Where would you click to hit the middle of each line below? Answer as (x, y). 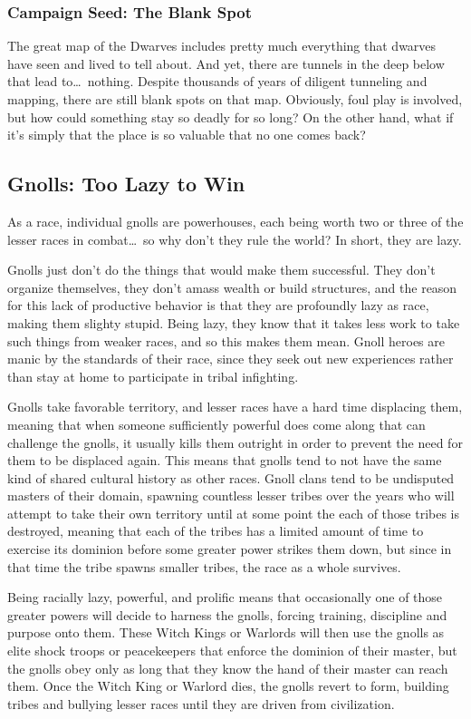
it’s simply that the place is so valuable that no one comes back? (187, 135)
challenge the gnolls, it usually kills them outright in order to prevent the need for (235, 442)
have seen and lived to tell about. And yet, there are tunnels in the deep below (226, 63)
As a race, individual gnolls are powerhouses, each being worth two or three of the (235, 221)
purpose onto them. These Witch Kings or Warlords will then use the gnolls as (226, 632)
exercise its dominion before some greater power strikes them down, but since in (230, 549)
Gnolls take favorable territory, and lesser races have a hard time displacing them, (235, 407)
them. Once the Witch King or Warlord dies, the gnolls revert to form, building (228, 686)
